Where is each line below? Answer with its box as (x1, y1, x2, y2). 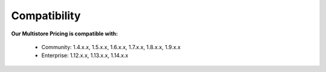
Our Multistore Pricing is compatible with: (11, 30, 118, 37)
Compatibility (11, 9, 81, 22)
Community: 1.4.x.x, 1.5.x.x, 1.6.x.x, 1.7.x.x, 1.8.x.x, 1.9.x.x (41, 43, 181, 50)
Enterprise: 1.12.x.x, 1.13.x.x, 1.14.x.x (41, 52, 129, 59)
